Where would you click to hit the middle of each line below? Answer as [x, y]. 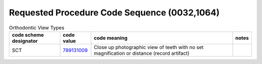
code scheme [28, 35]
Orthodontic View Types [37, 27]
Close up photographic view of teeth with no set [149, 47]
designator [25, 41]
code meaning [111, 38]
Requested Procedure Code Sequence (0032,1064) [114, 13]
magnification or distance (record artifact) [142, 53]
